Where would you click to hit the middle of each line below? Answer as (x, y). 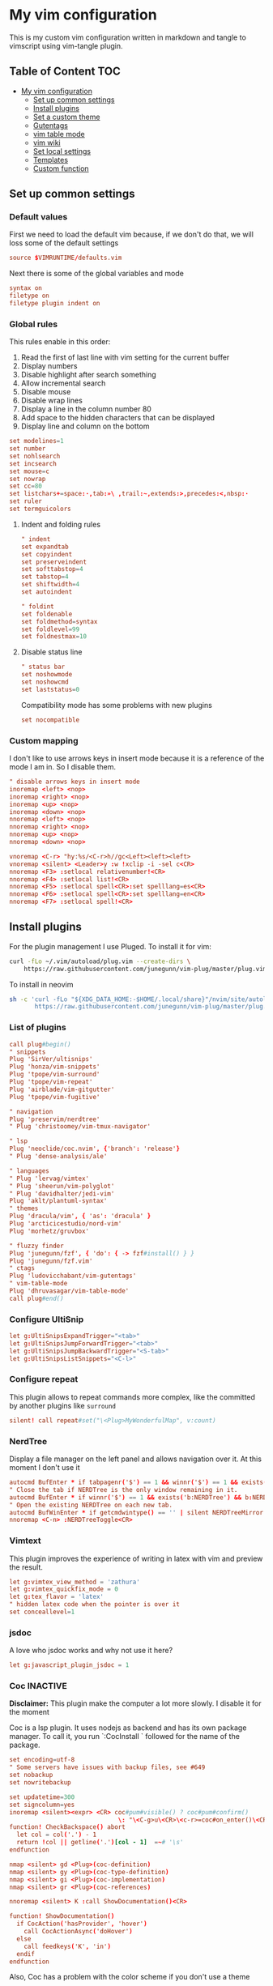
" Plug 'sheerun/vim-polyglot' (62, 1186)
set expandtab (45, 547)
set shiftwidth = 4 (50, 585)
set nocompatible (50, 720)
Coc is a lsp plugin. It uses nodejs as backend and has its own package (128, 1728)
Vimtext (25, 1541)
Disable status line (51, 652)
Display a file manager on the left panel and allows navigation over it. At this (136, 1459)
